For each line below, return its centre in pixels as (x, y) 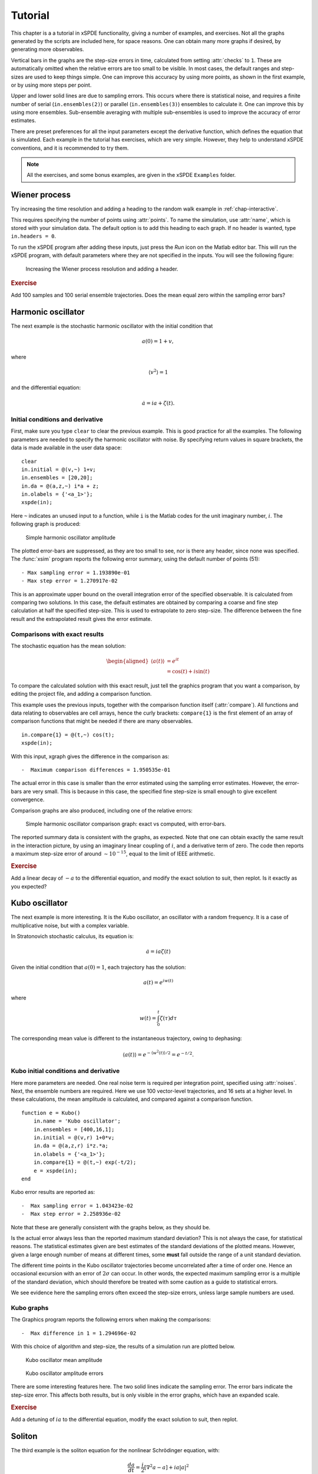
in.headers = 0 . (34, 236)
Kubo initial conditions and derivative (65, 1071)
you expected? (29, 886)
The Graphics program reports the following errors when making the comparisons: (111, 1320)
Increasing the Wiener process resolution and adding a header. (102, 269)
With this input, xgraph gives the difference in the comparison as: (90, 756)
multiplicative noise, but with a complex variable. (70, 925)
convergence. (28, 799)
